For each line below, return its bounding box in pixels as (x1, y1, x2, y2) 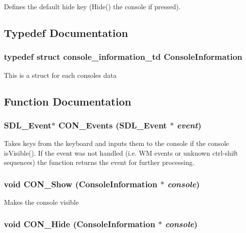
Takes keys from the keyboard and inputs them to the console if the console (4, 138, 229, 148)
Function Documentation (4, 93, 131, 108)
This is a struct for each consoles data (4, 70, 117, 80)
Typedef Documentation (4, 25, 128, 40)
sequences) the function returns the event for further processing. (4, 157, 195, 167)
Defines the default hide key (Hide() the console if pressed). (4, 1, 181, 11)
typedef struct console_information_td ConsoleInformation (4, 51, 243, 63)
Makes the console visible (4, 197, 79, 207)
